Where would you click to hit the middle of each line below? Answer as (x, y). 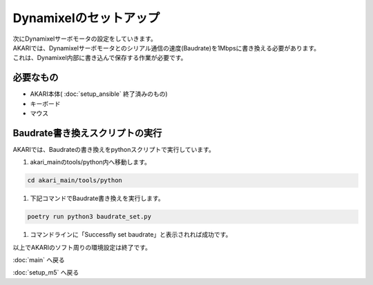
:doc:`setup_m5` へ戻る (46, 273)
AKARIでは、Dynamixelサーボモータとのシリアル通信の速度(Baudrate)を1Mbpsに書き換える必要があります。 (166, 48)
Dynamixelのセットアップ (86, 18)
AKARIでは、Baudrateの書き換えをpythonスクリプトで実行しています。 (114, 149)
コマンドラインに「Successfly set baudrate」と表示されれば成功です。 (131, 235)
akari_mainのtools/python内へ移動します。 (90, 162)
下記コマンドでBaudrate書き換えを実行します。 (97, 198)
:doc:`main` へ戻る (39, 260)
